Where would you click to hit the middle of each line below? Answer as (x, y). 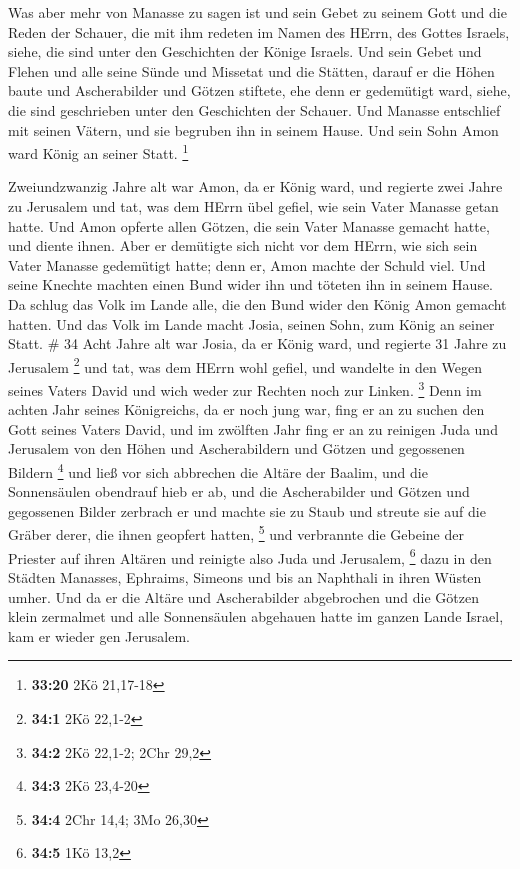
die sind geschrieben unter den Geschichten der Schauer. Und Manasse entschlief (254, 109)
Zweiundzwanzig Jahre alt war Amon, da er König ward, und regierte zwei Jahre (255, 186)
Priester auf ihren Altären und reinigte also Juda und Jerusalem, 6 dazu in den (250, 556)
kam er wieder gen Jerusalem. (99, 635)
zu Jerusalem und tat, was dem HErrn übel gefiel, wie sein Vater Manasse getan (253, 206)
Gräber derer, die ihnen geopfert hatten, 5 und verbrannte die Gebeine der (236, 533)
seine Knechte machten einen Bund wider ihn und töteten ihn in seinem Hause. (251, 284)
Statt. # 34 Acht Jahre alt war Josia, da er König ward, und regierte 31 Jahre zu (257, 343)
